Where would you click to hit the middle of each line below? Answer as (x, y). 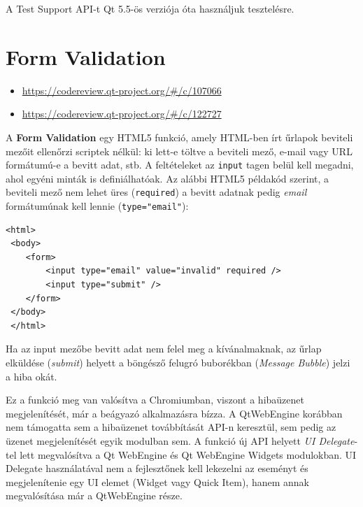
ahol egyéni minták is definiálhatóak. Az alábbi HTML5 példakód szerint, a (168, 178)
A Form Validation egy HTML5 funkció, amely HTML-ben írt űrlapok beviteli (179, 137)
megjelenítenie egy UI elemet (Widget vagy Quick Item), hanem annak (157, 481)
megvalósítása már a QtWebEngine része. (94, 495)
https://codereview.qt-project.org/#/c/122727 (122, 114)
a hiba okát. (31, 376)
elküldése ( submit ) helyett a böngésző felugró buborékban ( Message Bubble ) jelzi (178, 362)
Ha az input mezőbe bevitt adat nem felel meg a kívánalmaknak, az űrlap (164, 349)
